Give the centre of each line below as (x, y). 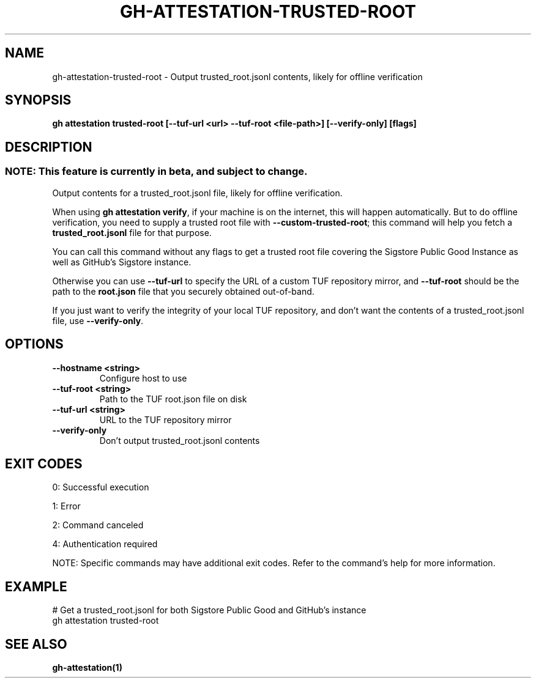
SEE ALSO (36, 644)
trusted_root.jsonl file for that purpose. (132, 232)
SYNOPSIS (38, 100)
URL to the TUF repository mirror (166, 419)
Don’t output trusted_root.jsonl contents (180, 440)
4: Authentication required (105, 544)
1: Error (66, 506)
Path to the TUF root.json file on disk (173, 399)
